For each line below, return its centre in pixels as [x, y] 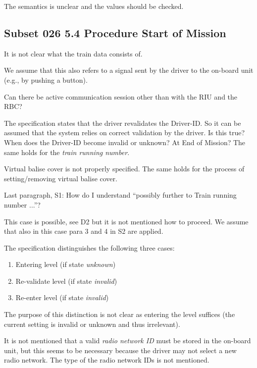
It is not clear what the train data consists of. [73, 53]
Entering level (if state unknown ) [66, 264]
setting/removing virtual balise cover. [61, 178]
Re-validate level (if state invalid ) [66, 281]
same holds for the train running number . [67, 152]
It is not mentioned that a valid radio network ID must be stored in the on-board [128, 341]
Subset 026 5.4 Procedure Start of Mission [115, 32]
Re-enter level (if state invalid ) [62, 297]
